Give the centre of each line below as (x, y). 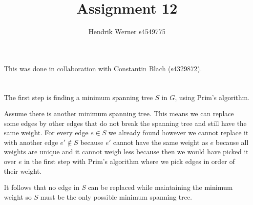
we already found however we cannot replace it (179, 133)
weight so (18, 196)
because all (232, 142)
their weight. (23, 171)
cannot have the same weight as (160, 142)
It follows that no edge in (42, 187)
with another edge (31, 142)
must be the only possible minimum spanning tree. (116, 196)
